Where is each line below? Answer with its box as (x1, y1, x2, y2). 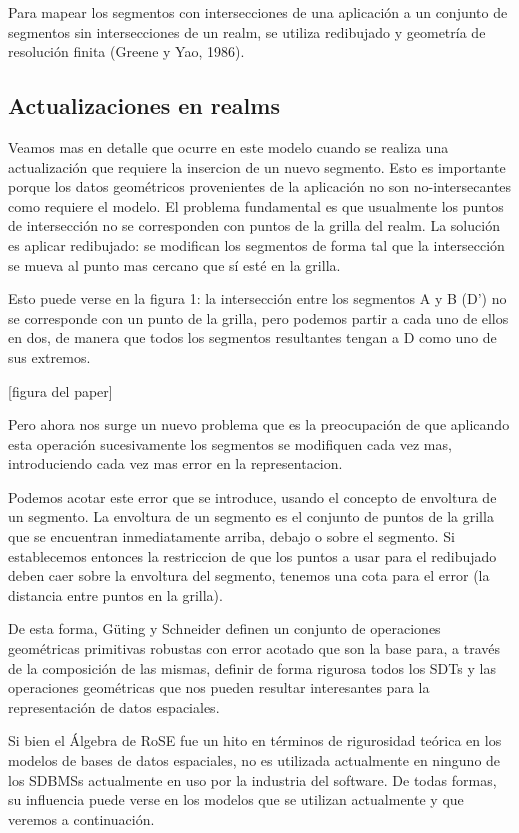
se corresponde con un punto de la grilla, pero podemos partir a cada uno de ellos (8, 307, 509, 328)
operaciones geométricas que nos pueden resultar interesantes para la (8, 677, 430, 698)
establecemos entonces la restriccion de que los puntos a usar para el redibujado (8, 545, 497, 566)
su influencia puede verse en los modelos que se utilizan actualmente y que (8, 789, 464, 810)
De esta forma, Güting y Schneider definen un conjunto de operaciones (8, 618, 441, 639)
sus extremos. (8, 346, 91, 367)
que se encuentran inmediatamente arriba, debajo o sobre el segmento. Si (8, 526, 455, 547)
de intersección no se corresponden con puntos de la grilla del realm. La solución (8, 215, 500, 236)
